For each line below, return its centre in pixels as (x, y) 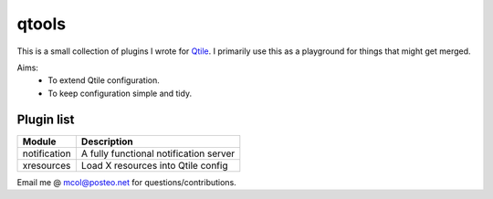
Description (107, 141)
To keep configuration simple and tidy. (120, 93)
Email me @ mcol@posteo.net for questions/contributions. (126, 182)
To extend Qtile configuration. (104, 80)
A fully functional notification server (158, 153)
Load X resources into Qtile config (154, 165)
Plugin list (46, 119)
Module (39, 141)
